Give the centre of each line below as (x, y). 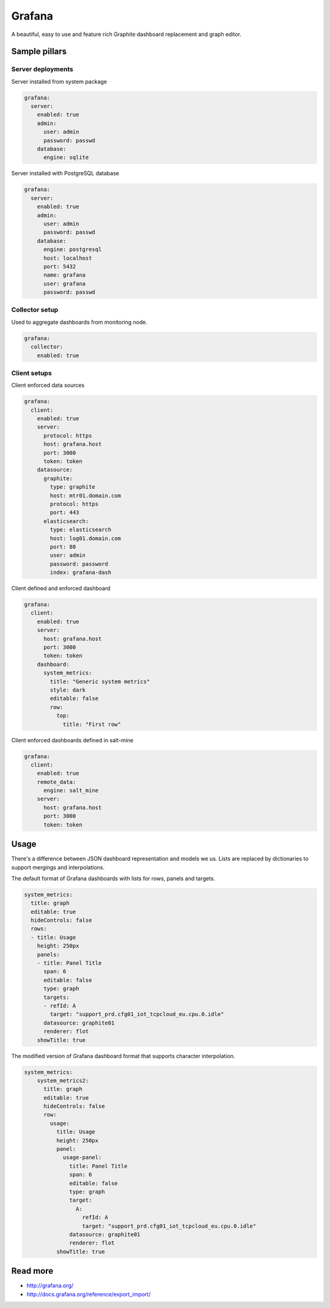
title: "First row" (92, 724)
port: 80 (63, 546)
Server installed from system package (59, 81)
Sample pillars (39, 52)
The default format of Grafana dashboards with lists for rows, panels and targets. (113, 878)
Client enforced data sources (48, 385)
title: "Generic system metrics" (100, 681)
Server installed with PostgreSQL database (65, 174)
